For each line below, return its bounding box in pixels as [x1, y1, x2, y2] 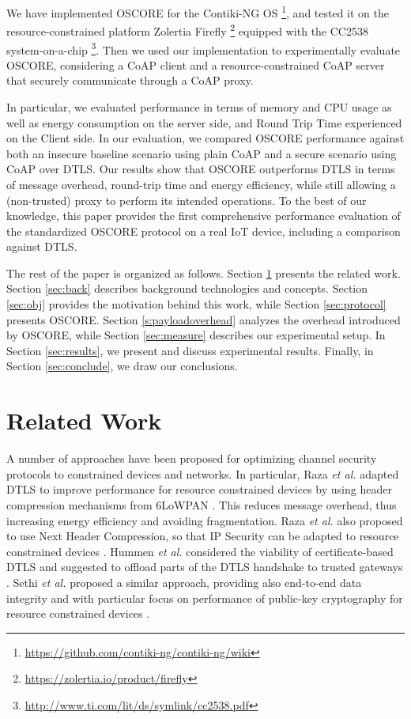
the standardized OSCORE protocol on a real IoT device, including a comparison [6, 222, 401, 239]
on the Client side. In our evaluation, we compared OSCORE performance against [6, 130, 405, 146]
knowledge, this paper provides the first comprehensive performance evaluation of [6, 207, 401, 224]
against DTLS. [6, 238, 77, 255]
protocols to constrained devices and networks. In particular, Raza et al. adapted [6, 465, 399, 482]
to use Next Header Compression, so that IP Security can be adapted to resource [6, 528, 399, 544]
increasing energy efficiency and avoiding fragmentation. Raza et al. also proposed [6, 512, 403, 528]
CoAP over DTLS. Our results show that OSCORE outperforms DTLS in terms [6, 161, 395, 177]
